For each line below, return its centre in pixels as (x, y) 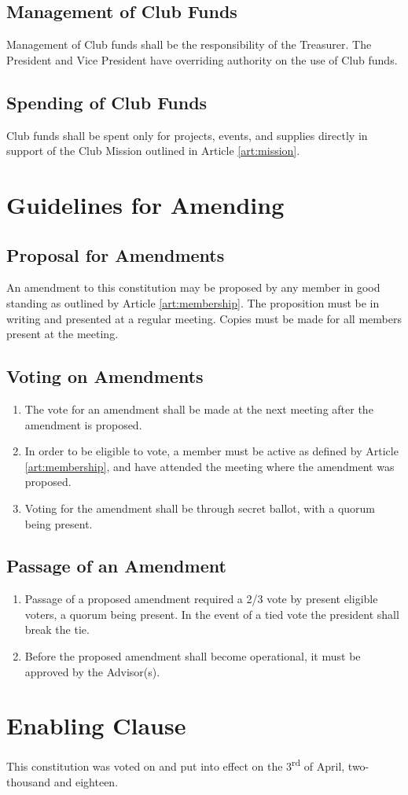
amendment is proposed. (83, 424)
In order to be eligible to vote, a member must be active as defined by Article (211, 451)
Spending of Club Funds (107, 102)
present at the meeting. (62, 334)
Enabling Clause (96, 725)
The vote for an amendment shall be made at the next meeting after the (199, 409)
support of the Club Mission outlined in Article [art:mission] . (153, 151)
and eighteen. (86, 781)
